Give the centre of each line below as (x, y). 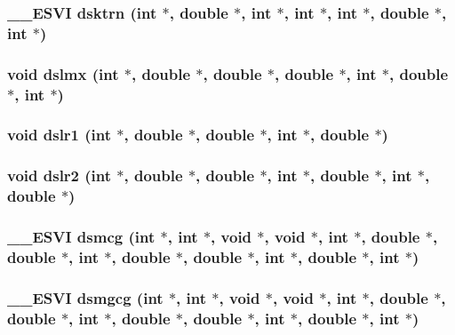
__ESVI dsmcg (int (81, 237)
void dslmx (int (63, 73)
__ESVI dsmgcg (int (85, 297)
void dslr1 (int (60, 135)
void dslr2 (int (60, 175)
